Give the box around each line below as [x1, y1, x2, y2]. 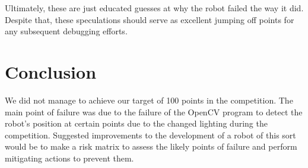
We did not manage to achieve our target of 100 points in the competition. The [5, 93, 293, 106]
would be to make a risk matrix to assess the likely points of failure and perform [5, 140, 297, 153]
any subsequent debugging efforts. [5, 25, 128, 37]
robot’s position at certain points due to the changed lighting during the [5, 117, 268, 130]
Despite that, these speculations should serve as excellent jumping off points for [5, 13, 294, 25]
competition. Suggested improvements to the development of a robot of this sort [5, 128, 296, 141]
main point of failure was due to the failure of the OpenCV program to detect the [5, 105, 303, 118]
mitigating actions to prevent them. [5, 151, 134, 164]
